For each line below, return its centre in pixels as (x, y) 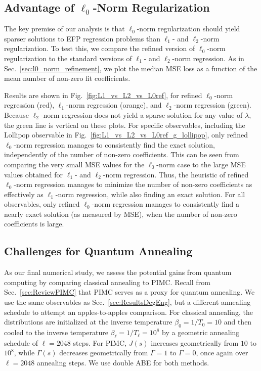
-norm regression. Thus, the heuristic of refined (176, 174)
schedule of (21, 342)
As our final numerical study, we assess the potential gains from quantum (118, 272)
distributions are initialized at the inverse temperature (88, 322)
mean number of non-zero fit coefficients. (67, 78)
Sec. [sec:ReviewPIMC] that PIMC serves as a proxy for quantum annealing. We (129, 292)
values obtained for (34, 174)
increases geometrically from (195, 342)
